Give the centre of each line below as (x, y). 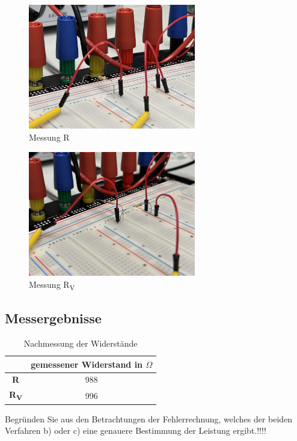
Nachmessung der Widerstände (81, 343)
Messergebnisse (53, 318)
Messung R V (52, 285)
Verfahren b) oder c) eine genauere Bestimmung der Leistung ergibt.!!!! (136, 430)
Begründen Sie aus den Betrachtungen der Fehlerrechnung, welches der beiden (149, 418)
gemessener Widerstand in (87, 364)
